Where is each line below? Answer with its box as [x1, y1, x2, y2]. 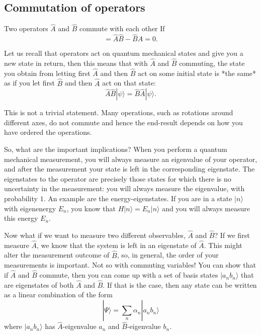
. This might [204, 239, 242, 250]
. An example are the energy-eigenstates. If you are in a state [43, 193, 232, 204]
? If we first [214, 230, 250, 240]
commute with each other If [79, 23, 165, 34]
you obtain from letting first [4, 67, 91, 78]
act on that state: [102, 77, 156, 88]
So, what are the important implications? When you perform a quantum [4, 144, 227, 154]
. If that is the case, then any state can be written [103, 279, 257, 290]
